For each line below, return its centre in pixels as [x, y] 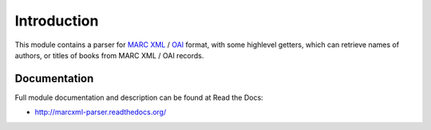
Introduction [57, 21]
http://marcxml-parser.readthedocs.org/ [101, 112]
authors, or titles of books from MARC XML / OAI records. [109, 55]
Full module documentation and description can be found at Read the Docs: [139, 97]
